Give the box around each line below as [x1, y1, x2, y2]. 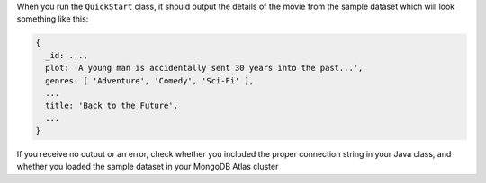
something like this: [16, 13, 89, 24]
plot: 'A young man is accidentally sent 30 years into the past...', [45, 63, 364, 74]
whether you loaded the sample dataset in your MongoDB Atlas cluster [16, 161, 279, 172]
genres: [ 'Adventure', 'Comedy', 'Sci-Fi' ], [45, 75, 255, 85]
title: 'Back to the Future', [45, 100, 179, 111]
